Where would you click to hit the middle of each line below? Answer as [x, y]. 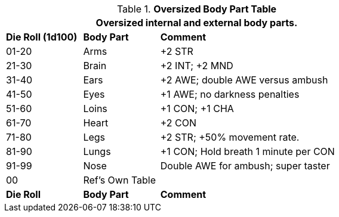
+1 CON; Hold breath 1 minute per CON [247, 151]
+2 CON [178, 123]
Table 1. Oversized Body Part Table [197, 9]
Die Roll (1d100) [42, 37]
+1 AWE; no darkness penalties [230, 94]
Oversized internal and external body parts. [197, 23]
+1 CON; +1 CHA [197, 108]
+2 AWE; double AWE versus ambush [244, 80]
